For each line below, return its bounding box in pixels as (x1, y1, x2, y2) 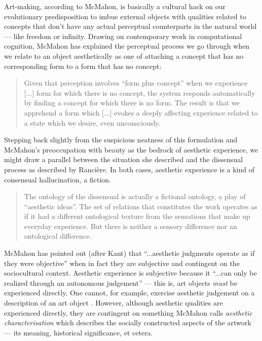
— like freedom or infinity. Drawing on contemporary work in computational (4, 30, 242, 41)
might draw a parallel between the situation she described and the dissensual (4, 154, 243, 165)
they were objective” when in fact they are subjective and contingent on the (4, 257, 240, 268)
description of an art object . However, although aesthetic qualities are (4, 297, 223, 308)
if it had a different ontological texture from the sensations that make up (24, 211, 250, 221)
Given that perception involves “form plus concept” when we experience (24, 78, 248, 88)
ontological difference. (24, 231, 92, 241)
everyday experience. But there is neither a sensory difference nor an (24, 220, 237, 231)
